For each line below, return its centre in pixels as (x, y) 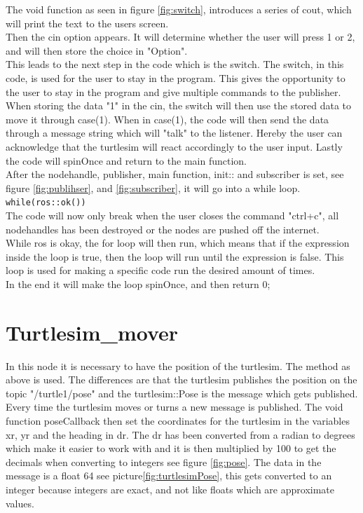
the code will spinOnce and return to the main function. (126, 160)
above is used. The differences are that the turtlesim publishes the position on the (181, 379)
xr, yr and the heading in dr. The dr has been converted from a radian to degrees (180, 434)
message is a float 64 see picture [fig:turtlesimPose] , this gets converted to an (169, 476)
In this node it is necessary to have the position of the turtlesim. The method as (178, 365)
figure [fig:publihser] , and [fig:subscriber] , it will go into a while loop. (153, 187)
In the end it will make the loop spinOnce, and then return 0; (138, 283)
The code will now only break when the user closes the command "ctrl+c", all (172, 215)
